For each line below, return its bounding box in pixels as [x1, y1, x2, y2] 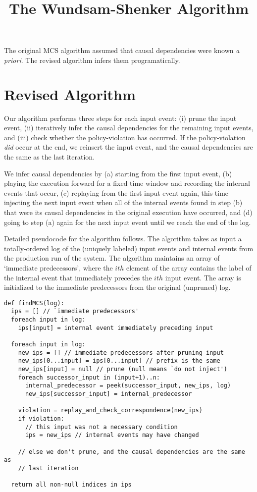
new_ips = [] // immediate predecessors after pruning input [18, 349, 224, 356]
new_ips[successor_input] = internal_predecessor [25, 390, 192, 397]
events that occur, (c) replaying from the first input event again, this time [4, 187, 229, 198]
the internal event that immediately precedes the [4, 272, 152, 282]
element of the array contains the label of [126, 263, 252, 273]
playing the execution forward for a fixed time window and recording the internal [4, 178, 250, 188]
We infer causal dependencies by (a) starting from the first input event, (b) [4, 168, 232, 178]
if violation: [18, 415, 64, 422]
